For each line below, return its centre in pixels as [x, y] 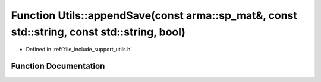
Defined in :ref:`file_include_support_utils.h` [79, 50]
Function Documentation [58, 66]
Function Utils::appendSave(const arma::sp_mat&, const [154, 15]
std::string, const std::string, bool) [98, 32]
